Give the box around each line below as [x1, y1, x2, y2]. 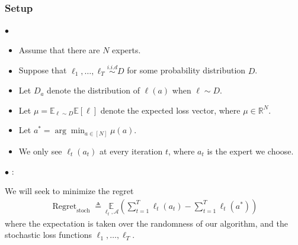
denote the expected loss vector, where [100, 104, 241, 116]
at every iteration [100, 144, 163, 157]
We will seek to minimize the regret [5, 185, 134, 197]
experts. [112, 43, 141, 56]
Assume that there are [18, 43, 100, 56]
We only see [18, 144, 62, 157]
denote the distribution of [47, 84, 140, 96]
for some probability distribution [127, 64, 246, 76]
